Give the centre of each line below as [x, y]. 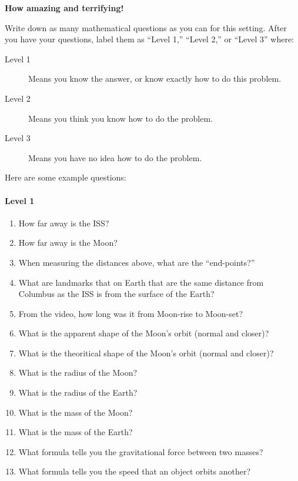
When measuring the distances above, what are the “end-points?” [137, 262]
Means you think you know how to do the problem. [120, 118]
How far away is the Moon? [68, 243]
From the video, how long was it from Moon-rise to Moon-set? [131, 313]
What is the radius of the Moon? [78, 373]
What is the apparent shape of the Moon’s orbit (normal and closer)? [144, 333]
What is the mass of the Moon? [76, 412]
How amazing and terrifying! [64, 8]
